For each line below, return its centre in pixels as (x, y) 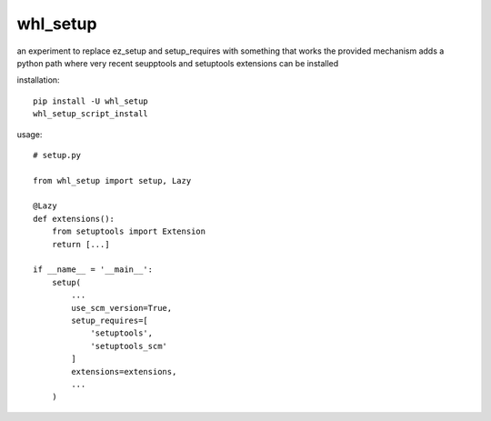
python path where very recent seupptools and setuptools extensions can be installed (178, 63)
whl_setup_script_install (91, 114)
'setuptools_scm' (129, 346)
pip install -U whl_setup (91, 101)
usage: (30, 134)
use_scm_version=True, (122, 308)
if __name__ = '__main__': (93, 270)
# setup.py (57, 155)
